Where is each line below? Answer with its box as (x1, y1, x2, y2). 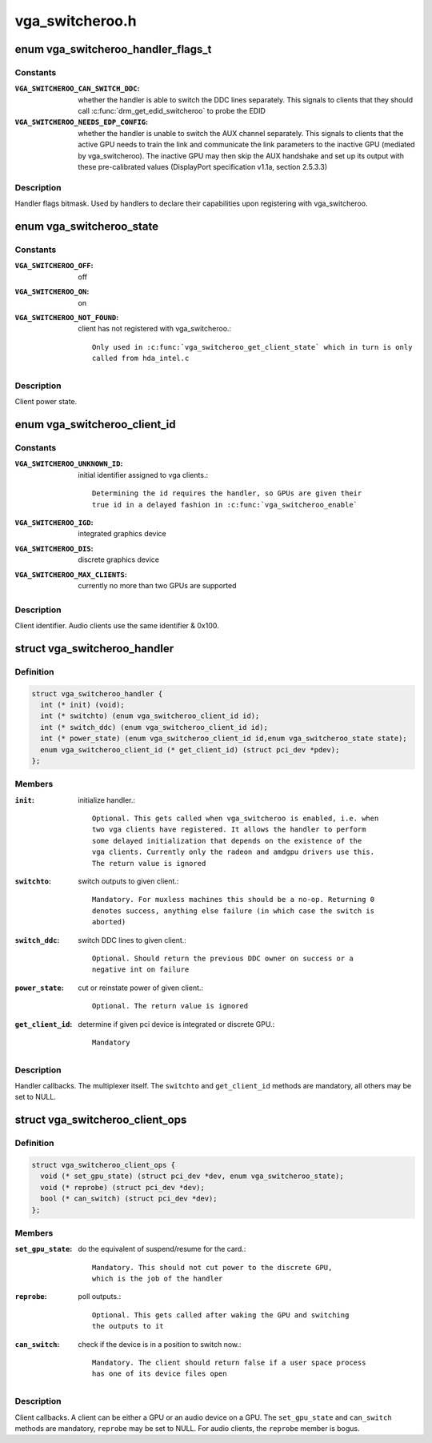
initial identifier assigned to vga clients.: (78, 470, 208, 479)
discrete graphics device (78, 555, 160, 564)
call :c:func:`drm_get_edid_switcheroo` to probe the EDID (78, 106, 266, 116)
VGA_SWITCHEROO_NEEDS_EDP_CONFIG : (14, 117, 148, 127)
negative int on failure (92, 965, 190, 974)
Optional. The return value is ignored (92, 1001, 248, 1011)
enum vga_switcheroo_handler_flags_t (14, 42, 212, 56)
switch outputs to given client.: (78, 876, 179, 886)
